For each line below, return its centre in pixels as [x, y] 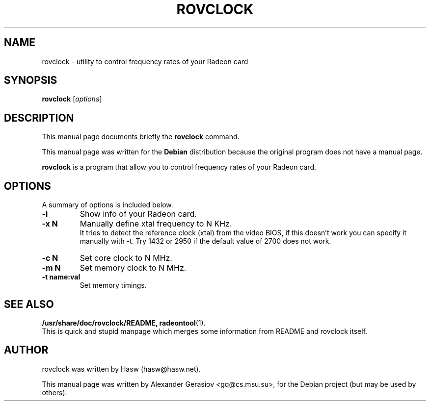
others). [54, 392]
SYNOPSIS [31, 80]
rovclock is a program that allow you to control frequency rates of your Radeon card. [179, 167]
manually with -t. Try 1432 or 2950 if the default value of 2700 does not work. [205, 241]
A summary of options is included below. [107, 205]
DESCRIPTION [39, 118]
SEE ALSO [29, 304]
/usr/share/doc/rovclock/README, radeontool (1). [124, 323]
